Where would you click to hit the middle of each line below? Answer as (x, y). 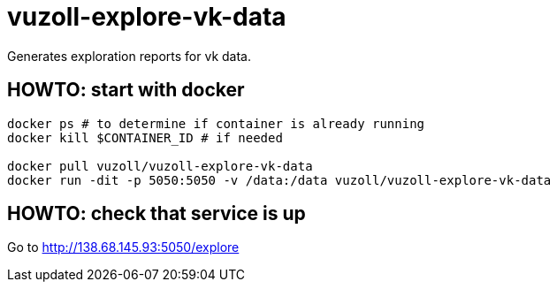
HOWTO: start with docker (126, 90)
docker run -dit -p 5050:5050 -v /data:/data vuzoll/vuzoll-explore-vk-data (279, 180)
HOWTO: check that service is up (156, 214)
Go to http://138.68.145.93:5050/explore (123, 247)
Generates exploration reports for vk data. (129, 56)
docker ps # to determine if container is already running (216, 123)
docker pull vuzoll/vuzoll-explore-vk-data (160, 166)
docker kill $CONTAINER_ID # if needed (145, 137)
